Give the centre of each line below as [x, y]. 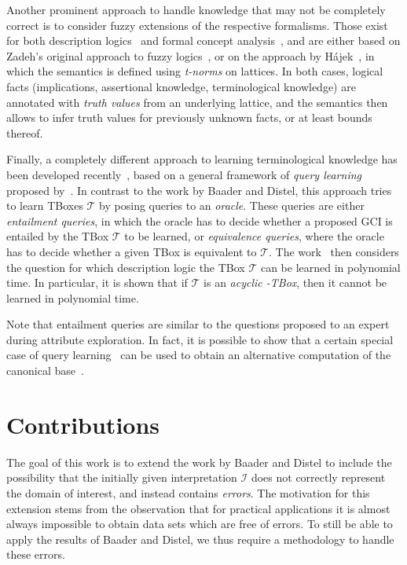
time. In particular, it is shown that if [97, 282]
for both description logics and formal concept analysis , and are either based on [203, 40]
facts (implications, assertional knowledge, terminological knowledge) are [181, 86]
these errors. [36, 554]
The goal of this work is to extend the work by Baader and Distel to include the [199, 462]
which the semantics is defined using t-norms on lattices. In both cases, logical [195, 71]
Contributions [83, 424]
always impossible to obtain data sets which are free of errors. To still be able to [200, 524]
